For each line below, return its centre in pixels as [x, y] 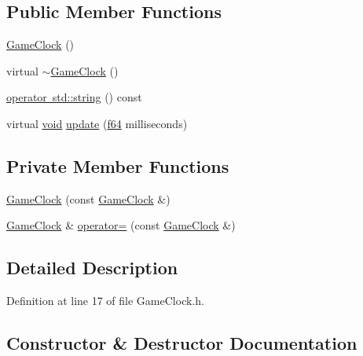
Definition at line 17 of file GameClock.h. [105, 301]
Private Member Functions [118, 165]
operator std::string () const [74, 97]
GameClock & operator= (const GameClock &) [121, 225]
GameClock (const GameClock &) [88, 198]
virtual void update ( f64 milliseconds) [97, 123]
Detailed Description [92, 268]
